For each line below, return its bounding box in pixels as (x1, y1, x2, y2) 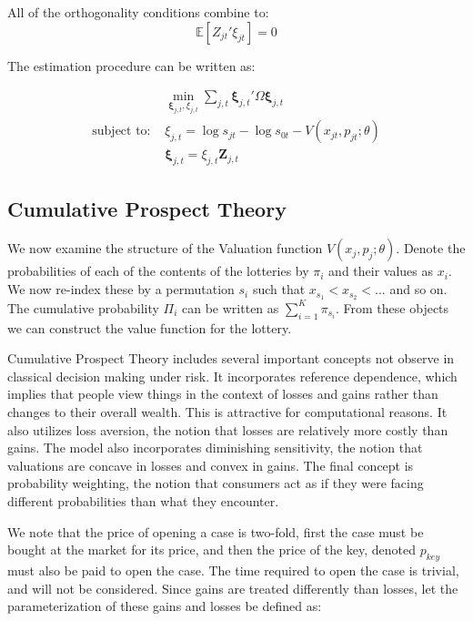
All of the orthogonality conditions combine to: (7, 3, 269, 21)
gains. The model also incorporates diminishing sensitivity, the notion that (7, 438, 423, 457)
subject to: (92, 125, 151, 138)
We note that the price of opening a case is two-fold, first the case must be (7, 522, 424, 541)
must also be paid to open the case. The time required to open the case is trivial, (7, 561, 459, 580)
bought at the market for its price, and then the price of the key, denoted (7, 540, 417, 559)
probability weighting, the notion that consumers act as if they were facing (7, 473, 424, 493)
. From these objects (336, 298, 449, 317)
